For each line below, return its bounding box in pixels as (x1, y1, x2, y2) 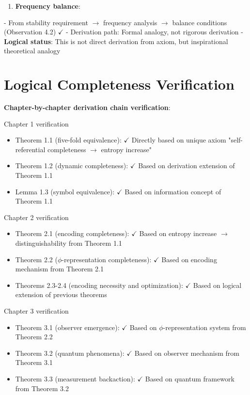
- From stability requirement (4, 17, 88, 27)
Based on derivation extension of (138, 160, 235, 171)
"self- (228, 135, 243, 145)
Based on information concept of (125, 186, 221, 196)
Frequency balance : (15, 1, 80, 11)
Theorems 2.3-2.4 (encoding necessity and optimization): (15, 280, 183, 290)
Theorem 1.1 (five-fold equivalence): (15, 135, 122, 145)
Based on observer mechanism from (134, 348, 239, 358)
